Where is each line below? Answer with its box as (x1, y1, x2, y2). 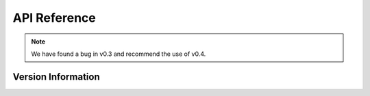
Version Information (12, 71, 100, 82)
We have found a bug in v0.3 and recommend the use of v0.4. (31, 50, 206, 58)
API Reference (12, 10, 96, 25)
